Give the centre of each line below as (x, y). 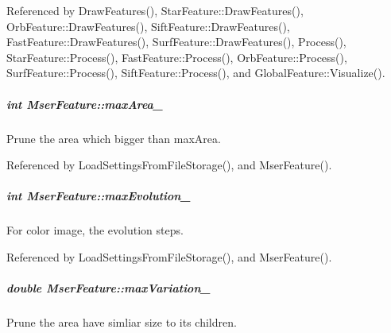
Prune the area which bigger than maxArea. (114, 138)
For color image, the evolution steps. (95, 230)
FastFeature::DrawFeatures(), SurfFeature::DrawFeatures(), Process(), (176, 42)
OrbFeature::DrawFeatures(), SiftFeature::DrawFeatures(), (148, 26)
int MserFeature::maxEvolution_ (99, 196)
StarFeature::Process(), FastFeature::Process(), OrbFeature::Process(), (177, 57)
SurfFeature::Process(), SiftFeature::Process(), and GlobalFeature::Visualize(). (196, 73)
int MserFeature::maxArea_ (85, 104)
